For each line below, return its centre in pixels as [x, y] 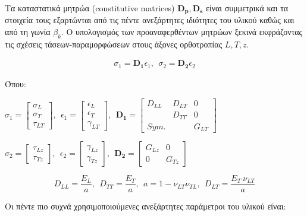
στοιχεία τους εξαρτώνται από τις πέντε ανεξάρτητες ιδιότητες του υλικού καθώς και [150, 20]
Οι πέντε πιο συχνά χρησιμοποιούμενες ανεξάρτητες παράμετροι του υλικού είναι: [145, 206]
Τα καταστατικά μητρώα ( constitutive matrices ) [90, 8]
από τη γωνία [28, 32]
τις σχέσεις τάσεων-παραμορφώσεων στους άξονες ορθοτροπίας [114, 44]
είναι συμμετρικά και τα [247, 8]
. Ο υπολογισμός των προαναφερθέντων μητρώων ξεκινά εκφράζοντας [182, 32]
